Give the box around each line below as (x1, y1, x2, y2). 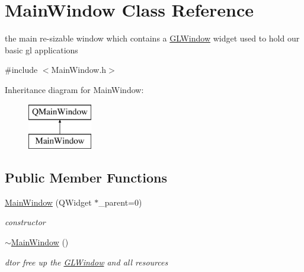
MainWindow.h (51, 63, 107, 76)
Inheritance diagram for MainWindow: (5, 83, 144, 95)
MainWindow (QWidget (5, 196, 92, 208)
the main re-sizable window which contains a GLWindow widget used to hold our (5, 32, 300, 44)
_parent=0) (98, 196, 142, 208)
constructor (5, 216, 46, 228)
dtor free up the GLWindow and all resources (5, 255, 168, 268)
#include (5, 63, 38, 76)
